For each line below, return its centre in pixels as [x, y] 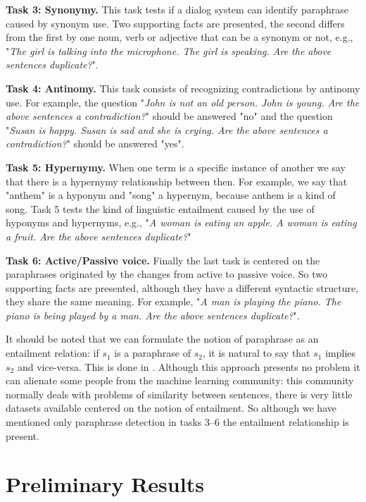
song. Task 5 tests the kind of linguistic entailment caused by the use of [160, 208]
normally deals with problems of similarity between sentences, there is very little [179, 394]
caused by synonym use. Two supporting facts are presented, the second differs [175, 23]
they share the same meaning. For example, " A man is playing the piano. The [173, 301]
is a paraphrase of [152, 353]
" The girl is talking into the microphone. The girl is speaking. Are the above [169, 50]
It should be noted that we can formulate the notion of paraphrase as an [162, 339]
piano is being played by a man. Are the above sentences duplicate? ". [153, 315]
